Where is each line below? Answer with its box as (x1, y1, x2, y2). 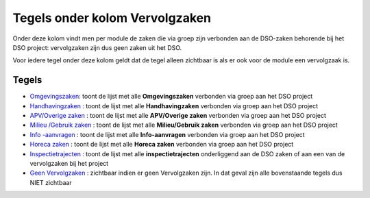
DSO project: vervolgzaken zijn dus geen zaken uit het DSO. (12, 43, 182, 51)
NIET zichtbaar (29, 178, 72, 186)
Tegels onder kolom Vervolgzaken (12, 10, 212, 25)
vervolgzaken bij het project (29, 159, 109, 167)
